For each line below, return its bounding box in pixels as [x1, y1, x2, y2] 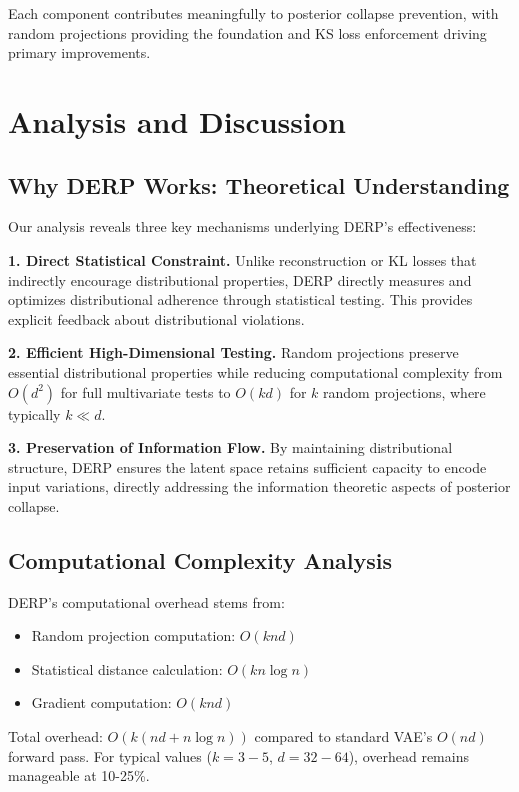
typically [8, 403, 61, 424]
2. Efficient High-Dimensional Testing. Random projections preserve [8, 342, 459, 363]
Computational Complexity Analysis [8, 544, 393, 575]
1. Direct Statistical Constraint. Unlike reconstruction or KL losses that [8, 249, 477, 270]
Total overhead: [8, 726, 103, 747]
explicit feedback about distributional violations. [8, 308, 305, 329]
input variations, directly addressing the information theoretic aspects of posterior [8, 476, 511, 497]
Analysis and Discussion [8, 100, 346, 141]
